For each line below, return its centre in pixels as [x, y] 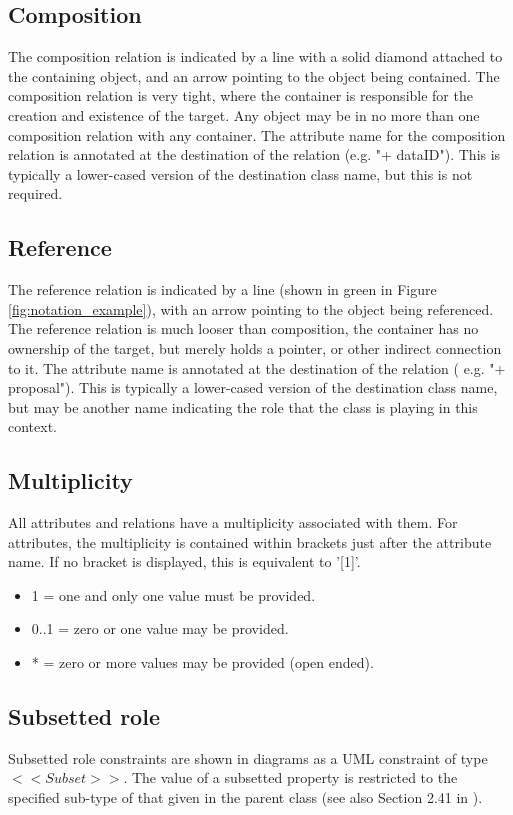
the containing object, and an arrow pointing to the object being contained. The [254, 75]
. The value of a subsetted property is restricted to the [290, 777]
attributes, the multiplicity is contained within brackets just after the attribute [250, 541]
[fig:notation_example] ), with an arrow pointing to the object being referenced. [251, 308]
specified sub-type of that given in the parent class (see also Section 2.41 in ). [245, 797]
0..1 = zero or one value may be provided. [160, 628]
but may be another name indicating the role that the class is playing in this [243, 406]
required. [35, 193]
